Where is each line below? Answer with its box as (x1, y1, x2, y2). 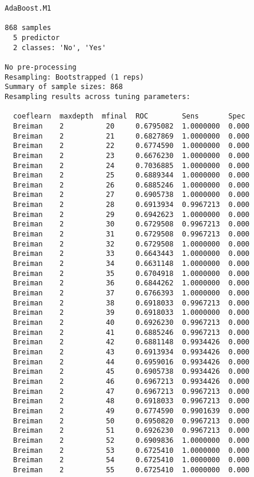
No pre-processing (5, 62, 77, 71)
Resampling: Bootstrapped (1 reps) (5, 73, 144, 81)
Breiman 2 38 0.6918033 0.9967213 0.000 (13, 298, 250, 307)
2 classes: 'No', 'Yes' (13, 43, 106, 52)
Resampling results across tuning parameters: (5, 92, 190, 101)
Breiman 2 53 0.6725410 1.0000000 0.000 (13, 446, 250, 455)
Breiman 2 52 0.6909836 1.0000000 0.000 (13, 436, 250, 445)
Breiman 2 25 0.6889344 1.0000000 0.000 (13, 171, 250, 180)
